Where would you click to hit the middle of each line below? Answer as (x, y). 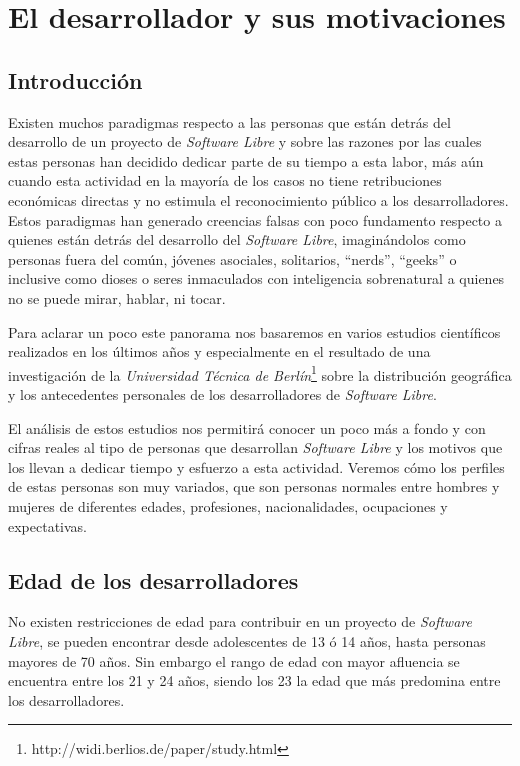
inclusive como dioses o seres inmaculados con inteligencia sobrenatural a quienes (256, 278)
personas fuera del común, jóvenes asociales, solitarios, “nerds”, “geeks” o (232, 258)
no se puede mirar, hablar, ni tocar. (117, 297)
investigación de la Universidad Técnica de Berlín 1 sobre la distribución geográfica (260, 373)
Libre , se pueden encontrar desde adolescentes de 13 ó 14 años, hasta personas (247, 640)
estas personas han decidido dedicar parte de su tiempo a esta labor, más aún (246, 160)
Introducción (75, 79)
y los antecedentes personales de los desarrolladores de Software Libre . (222, 393)
